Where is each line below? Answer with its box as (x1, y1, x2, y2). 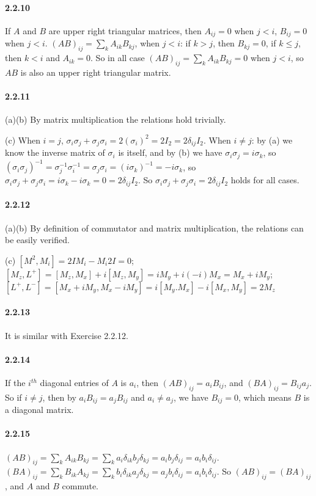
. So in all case (90, 51, 145, 64)
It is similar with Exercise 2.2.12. (5, 329, 128, 341)
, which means (238, 390, 292, 403)
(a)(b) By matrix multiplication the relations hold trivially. (5, 113, 226, 126)
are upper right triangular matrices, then (48, 24, 202, 37)
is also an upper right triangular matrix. (20, 65, 171, 78)
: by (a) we (251, 133, 293, 146)
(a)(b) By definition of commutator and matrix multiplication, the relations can (5, 221, 304, 234)
